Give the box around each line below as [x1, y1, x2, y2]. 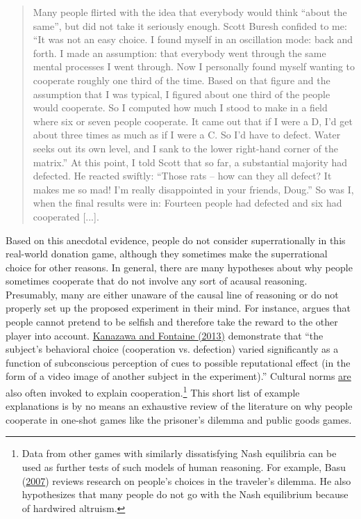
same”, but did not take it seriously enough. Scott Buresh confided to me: [33, 18, 347, 33]
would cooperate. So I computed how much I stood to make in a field [33, 100, 328, 115]
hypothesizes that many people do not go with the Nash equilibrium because [22, 487, 349, 502]
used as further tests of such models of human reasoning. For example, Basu [22, 460, 346, 474]
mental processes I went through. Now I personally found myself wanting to [33, 59, 355, 74]
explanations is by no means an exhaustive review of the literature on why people [6, 399, 353, 413]
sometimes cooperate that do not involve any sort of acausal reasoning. [6, 273, 308, 288]
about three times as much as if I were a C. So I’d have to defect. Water [33, 127, 341, 142]
